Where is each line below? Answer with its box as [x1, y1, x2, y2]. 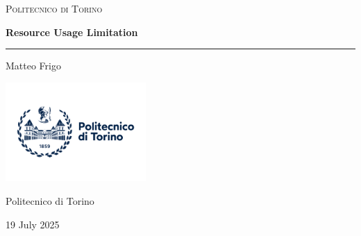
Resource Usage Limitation [6, 24, 138, 39]
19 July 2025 [6, 217, 60, 231]
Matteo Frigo [6, 58, 61, 73]
